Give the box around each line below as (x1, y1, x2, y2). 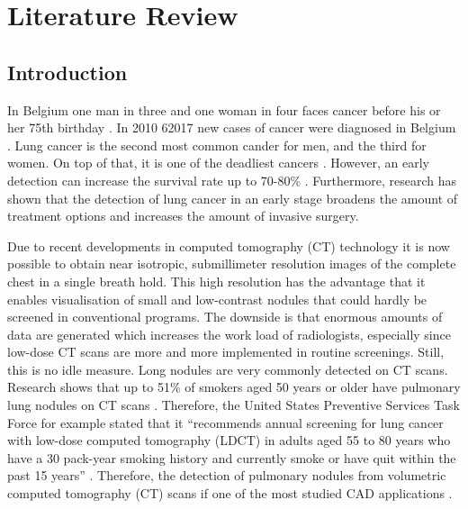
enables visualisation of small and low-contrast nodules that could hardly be (7, 289, 427, 308)
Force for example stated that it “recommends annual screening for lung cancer (7, 413, 444, 432)
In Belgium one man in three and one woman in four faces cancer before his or (7, 100, 441, 119)
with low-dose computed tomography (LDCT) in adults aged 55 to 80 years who (7, 431, 451, 450)
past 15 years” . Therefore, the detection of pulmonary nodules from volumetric (7, 466, 446, 485)
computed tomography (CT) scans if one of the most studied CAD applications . (7, 484, 453, 503)
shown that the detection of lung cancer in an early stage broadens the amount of (7, 188, 458, 207)
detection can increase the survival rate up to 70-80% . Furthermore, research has (7, 170, 456, 189)
